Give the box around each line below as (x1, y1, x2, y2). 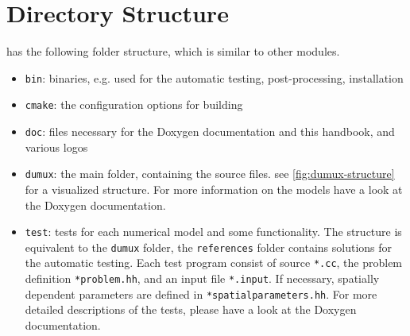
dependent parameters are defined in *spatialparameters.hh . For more (25, 285, 377, 302)
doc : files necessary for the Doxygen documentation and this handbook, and (25, 123, 395, 140)
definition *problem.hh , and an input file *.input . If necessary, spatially (25, 270, 380, 287)
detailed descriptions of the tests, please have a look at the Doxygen (25, 301, 357, 318)
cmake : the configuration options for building (25, 96, 243, 113)
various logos (25, 138, 88, 155)
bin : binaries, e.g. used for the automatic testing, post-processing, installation (25, 69, 404, 86)
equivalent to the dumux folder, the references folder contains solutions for (25, 238, 393, 255)
